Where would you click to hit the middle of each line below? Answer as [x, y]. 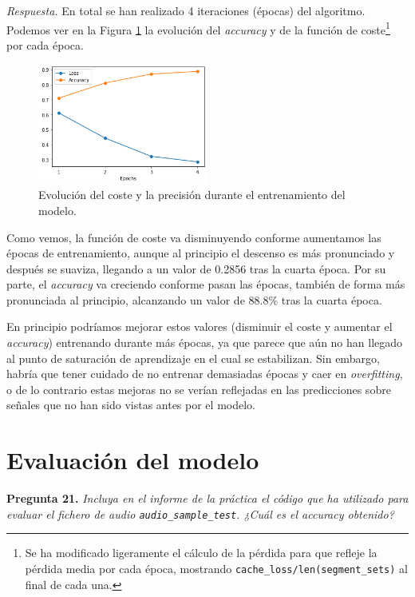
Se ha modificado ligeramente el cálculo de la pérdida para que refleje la [201, 553]
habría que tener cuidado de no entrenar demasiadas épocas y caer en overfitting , [205, 374]
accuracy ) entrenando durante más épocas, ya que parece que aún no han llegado [205, 342]
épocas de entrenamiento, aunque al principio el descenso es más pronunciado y [201, 253]
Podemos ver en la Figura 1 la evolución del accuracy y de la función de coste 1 [198, 28]
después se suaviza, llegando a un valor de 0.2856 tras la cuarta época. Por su [196, 268]
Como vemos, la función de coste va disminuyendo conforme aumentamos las [194, 237]
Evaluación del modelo [133, 460]
